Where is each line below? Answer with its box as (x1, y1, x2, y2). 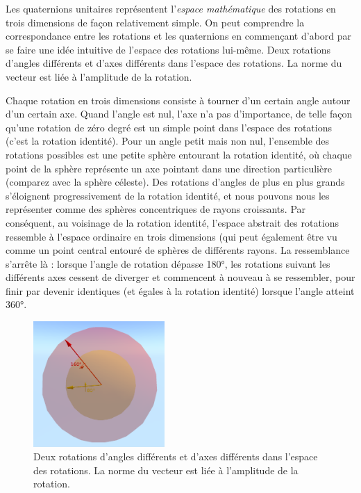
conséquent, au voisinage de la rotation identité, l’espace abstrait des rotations (6, 215, 339, 229)
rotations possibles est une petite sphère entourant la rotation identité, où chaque (6, 147, 352, 161)
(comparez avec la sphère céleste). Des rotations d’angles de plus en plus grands (6, 175, 345, 189)
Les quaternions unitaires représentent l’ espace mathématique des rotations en (6, 1, 336, 15)
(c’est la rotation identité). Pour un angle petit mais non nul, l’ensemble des (6, 134, 330, 148)
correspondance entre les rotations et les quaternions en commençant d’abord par (6, 29, 352, 43)
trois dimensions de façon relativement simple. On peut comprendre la (6, 15, 305, 29)
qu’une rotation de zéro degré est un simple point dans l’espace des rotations (6, 120, 332, 134)
